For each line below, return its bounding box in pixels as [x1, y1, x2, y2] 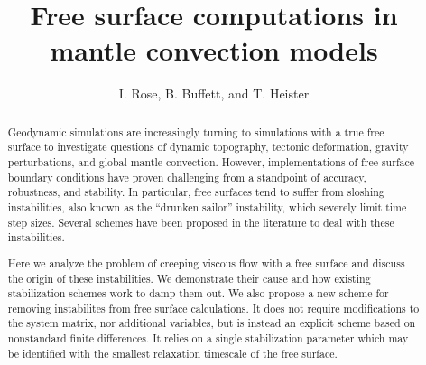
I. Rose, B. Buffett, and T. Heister [118, 84, 310, 103]
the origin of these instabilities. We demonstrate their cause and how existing [7, 270, 371, 285]
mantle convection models [50, 32, 378, 69]
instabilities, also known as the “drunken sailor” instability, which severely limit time [7, 199, 407, 214]
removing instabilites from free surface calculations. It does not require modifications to [7, 300, 420, 315]
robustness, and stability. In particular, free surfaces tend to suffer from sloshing [7, 184, 384, 200]
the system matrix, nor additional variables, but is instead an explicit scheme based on [7, 315, 416, 331]
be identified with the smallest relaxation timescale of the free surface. [7, 345, 338, 360]
